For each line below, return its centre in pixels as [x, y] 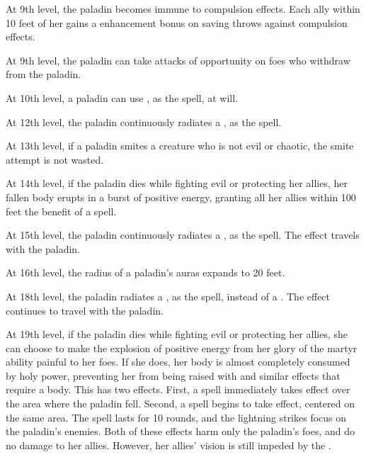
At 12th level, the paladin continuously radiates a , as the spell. [144, 122]
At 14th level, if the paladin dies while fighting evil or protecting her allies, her [177, 183]
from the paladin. [44, 74]
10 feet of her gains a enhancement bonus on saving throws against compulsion [177, 22]
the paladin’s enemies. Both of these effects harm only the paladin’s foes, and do [181, 431]
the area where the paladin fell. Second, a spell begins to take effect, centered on [180, 404]
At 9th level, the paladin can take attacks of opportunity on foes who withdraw [178, 60]
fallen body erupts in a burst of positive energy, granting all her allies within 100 [181, 197]
